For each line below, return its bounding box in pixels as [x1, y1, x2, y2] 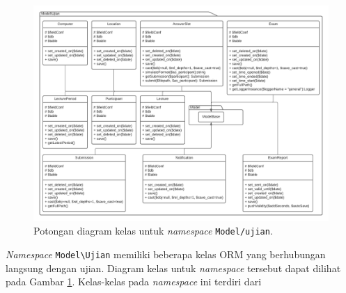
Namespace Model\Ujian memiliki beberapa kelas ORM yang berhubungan [6, 246, 326, 261]
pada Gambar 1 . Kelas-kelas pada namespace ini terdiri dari [6, 274, 262, 289]
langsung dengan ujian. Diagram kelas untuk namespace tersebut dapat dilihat [6, 260, 341, 275]
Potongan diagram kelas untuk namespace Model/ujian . [33, 223, 273, 238]
